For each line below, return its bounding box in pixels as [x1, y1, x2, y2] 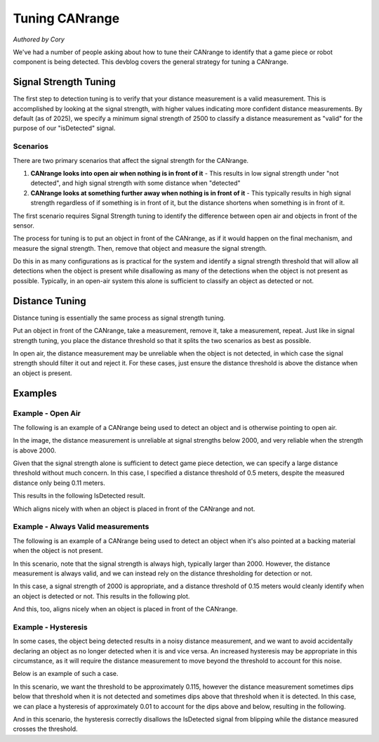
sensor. [13, 221, 35, 230]
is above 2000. [13, 446, 56, 455]
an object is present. [13, 369, 73, 377]
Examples [13, 387, 58, 399]
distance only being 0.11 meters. [13, 479, 105, 487]
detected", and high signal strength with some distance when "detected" [30, 179, 241, 188]
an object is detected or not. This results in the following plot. [13, 592, 190, 600]
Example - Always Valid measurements [13, 522, 149, 532]
